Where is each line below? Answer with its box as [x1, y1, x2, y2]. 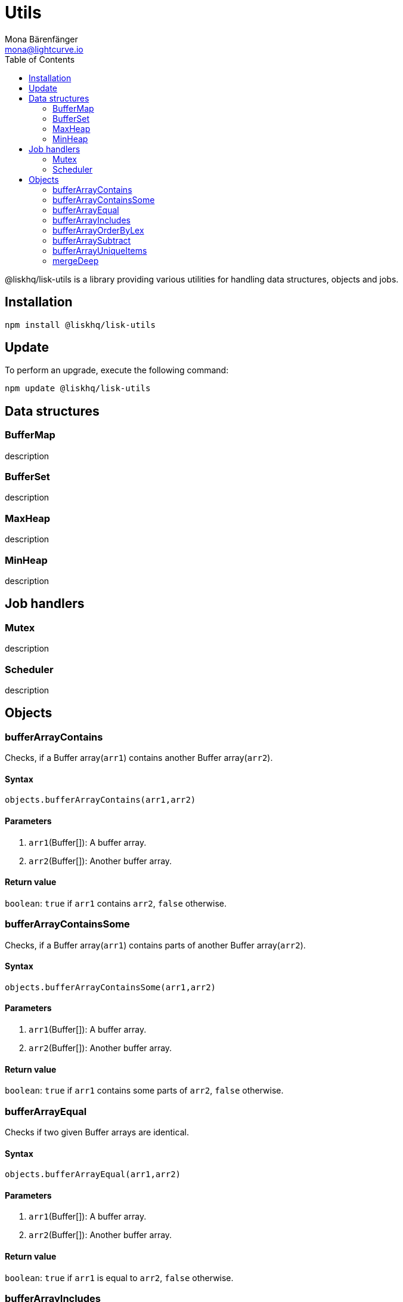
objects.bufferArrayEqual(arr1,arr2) [5, 1169, 181, 1180]
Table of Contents [5, 54, 75, 65]
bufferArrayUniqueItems [52, 245, 147, 256]
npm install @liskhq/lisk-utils [5, 320, 156, 330]
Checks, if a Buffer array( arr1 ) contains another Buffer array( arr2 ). [5, 753, 273, 763]
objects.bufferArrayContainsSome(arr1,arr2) [5, 982, 216, 992]
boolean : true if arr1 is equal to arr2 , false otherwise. [5, 1272, 234, 1283]
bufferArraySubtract [52, 235, 131, 245]
